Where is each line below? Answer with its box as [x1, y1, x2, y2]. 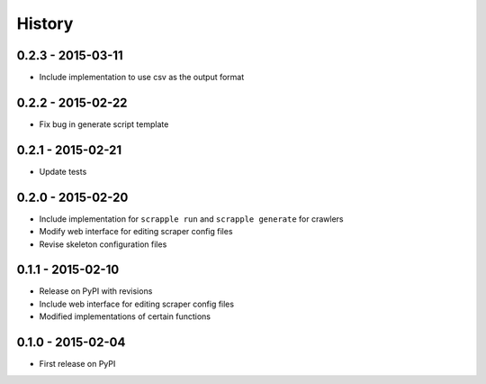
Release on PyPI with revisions [39, 286, 153, 297]
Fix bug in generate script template [39, 118, 169, 130]
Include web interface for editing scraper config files [39, 298, 234, 309]
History [16, 14, 74, 33]
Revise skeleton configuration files [39, 239, 167, 250]
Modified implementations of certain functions [39, 311, 211, 322]
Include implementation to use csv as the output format [39, 72, 245, 83]
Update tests [39, 166, 87, 177]
